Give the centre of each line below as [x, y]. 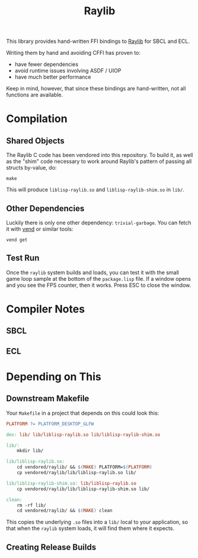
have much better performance [53, 77]
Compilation [37, 119]
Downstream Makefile [48, 399]
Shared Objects [36, 141]
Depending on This [54, 377]
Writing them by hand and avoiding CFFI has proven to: [74, 53]
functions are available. [35, 95]
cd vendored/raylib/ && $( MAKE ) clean [65, 511]
